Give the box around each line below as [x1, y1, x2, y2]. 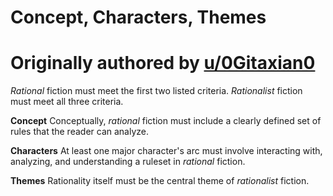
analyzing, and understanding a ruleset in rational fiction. [10, 156, 246, 168]
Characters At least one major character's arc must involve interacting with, [10, 145, 323, 157]
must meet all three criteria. [10, 96, 124, 108]
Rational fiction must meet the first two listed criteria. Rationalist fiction [10, 85, 303, 97]
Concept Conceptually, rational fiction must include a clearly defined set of [10, 115, 322, 127]
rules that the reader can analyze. [10, 126, 150, 138]
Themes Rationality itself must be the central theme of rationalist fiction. [10, 175, 310, 187]
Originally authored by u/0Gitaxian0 [10, 52, 316, 75]
